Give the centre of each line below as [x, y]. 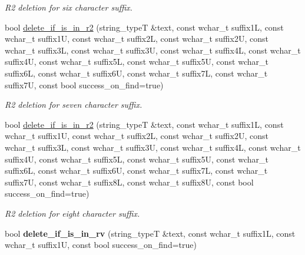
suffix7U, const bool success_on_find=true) [84, 85]
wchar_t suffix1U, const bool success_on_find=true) [101, 245]
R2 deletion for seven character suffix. [74, 105]
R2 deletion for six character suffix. [69, 7]
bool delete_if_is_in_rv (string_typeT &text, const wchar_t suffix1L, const [150, 233]
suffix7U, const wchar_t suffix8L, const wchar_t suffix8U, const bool [129, 182]
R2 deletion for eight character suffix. [72, 213]
